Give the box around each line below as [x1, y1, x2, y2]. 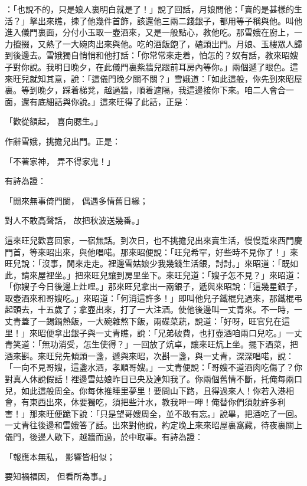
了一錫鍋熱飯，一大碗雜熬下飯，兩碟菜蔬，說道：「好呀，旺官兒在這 [29, 315, 290, 327]
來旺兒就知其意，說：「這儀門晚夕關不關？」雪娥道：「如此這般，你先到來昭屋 [5, 72, 302, 84]
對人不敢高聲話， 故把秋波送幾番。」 [5, 214, 144, 226]
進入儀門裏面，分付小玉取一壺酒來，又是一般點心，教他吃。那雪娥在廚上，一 [5, 26, 302, 38]
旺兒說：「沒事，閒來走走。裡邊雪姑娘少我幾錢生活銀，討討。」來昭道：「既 [5, 257, 290, 270]
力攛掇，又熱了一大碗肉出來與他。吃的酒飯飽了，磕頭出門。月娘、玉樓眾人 [5, 37, 294, 50]
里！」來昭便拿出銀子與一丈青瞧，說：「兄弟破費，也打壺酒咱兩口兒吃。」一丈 [5, 326, 302, 339]
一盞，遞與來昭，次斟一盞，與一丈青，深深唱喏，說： [87, 349, 294, 362]
